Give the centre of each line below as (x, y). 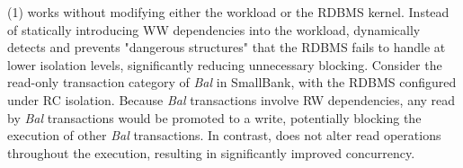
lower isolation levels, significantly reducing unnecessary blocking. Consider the (225, 64)
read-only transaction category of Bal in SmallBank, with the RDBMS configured (232, 82)
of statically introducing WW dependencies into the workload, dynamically (214, 29)
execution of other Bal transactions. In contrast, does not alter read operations (224, 135)
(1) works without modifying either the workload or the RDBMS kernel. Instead (228, 12)
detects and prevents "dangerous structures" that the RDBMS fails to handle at (227, 47)
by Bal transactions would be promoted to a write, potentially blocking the (214, 117)
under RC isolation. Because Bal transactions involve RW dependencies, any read (231, 99)
